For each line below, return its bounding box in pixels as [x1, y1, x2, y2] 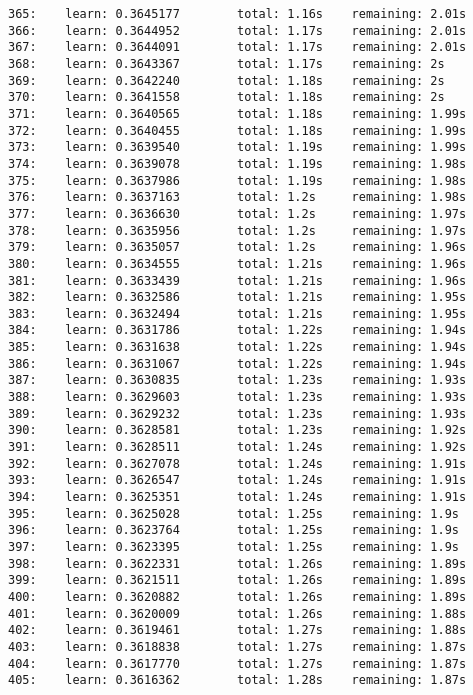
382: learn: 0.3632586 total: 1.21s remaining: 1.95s [8, 290, 467, 305]
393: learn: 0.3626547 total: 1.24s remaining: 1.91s [8, 473, 467, 488]
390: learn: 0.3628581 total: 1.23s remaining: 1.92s [8, 423, 467, 438]
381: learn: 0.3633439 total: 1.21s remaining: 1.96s [8, 273, 467, 288]
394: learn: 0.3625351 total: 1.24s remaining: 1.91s [8, 490, 467, 505]
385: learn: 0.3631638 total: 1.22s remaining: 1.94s [8, 340, 467, 355]
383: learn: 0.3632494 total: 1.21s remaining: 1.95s [8, 306, 467, 321]
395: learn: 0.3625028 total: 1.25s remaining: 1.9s [8, 506, 460, 521]
